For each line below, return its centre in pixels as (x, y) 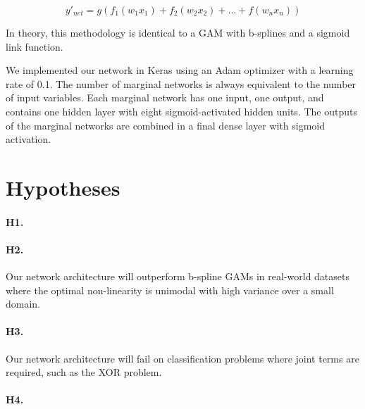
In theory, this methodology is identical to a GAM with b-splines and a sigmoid (178, 32)
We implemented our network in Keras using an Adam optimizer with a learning (180, 70)
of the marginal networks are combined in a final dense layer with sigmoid (166, 125)
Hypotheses (63, 187)
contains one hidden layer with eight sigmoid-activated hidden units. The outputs (181, 111)
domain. (23, 304)
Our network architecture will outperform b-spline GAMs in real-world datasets (178, 276)
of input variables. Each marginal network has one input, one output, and (165, 97)
